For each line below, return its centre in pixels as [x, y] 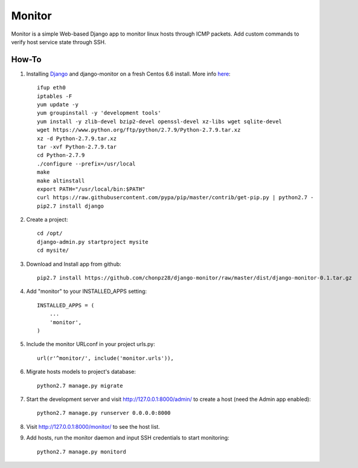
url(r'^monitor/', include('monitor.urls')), [106, 358]
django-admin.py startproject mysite [93, 242]
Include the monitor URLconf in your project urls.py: [91, 344]
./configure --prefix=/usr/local [86, 164]
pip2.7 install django [71, 206]
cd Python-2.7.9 [61, 155]
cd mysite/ [53, 250]
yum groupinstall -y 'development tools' [99, 113]
